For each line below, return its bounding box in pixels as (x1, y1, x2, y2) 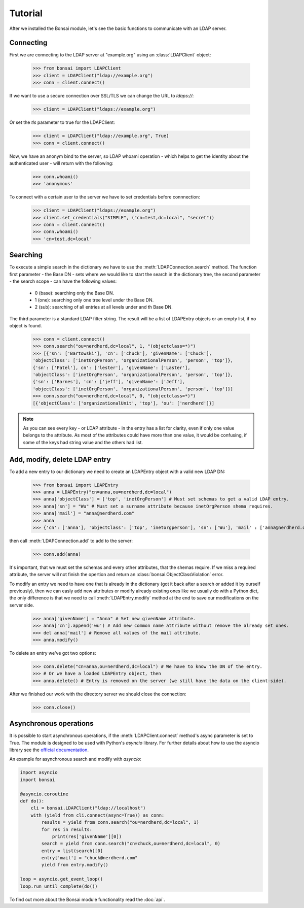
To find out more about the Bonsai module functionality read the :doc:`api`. (9, 896, 165, 902)
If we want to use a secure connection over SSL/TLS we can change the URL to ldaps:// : (9, 93, 194, 99)
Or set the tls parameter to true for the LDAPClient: (9, 119, 115, 125)
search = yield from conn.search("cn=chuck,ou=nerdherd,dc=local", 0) (41, 840, 220, 847)
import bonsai (20, 777, 55, 783)
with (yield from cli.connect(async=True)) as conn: (30, 812, 165, 818)
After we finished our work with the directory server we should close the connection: (9, 691, 187, 697)
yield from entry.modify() (41, 862, 108, 868)
